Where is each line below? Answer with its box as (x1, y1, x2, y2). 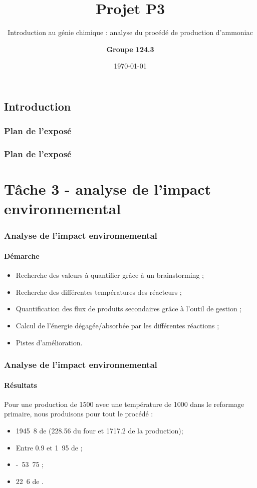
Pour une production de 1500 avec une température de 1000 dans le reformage (4, 398, 244, 409)
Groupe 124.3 (106, 44, 154, 54)
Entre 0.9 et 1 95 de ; (16, 442, 83, 452)
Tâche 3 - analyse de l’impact (4, 179, 211, 199)
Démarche (4, 250, 40, 261)
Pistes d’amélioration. (16, 337, 83, 347)
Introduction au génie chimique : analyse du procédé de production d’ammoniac (8, 27, 253, 38)
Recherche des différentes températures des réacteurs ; (16, 286, 182, 297)
